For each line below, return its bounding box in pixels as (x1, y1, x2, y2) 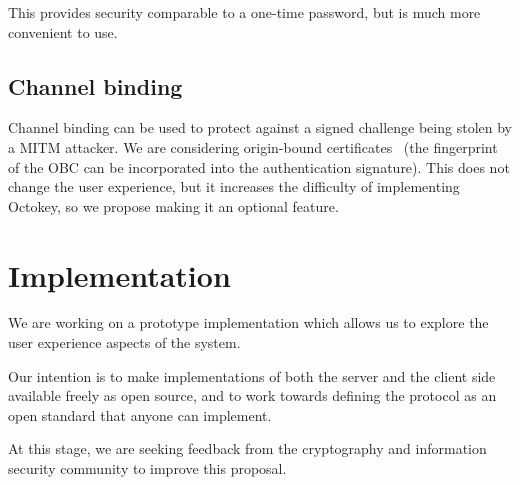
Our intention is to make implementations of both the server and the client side (8, 365, 496, 386)
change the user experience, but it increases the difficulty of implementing (8, 176, 460, 197)
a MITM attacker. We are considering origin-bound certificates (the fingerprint (8, 136, 498, 157)
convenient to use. (8, 21, 118, 42)
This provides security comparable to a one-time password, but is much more (8, 2, 481, 22)
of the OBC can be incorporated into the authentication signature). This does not (8, 156, 510, 177)
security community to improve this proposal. (8, 458, 287, 479)
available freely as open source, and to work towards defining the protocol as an (8, 385, 497, 406)
